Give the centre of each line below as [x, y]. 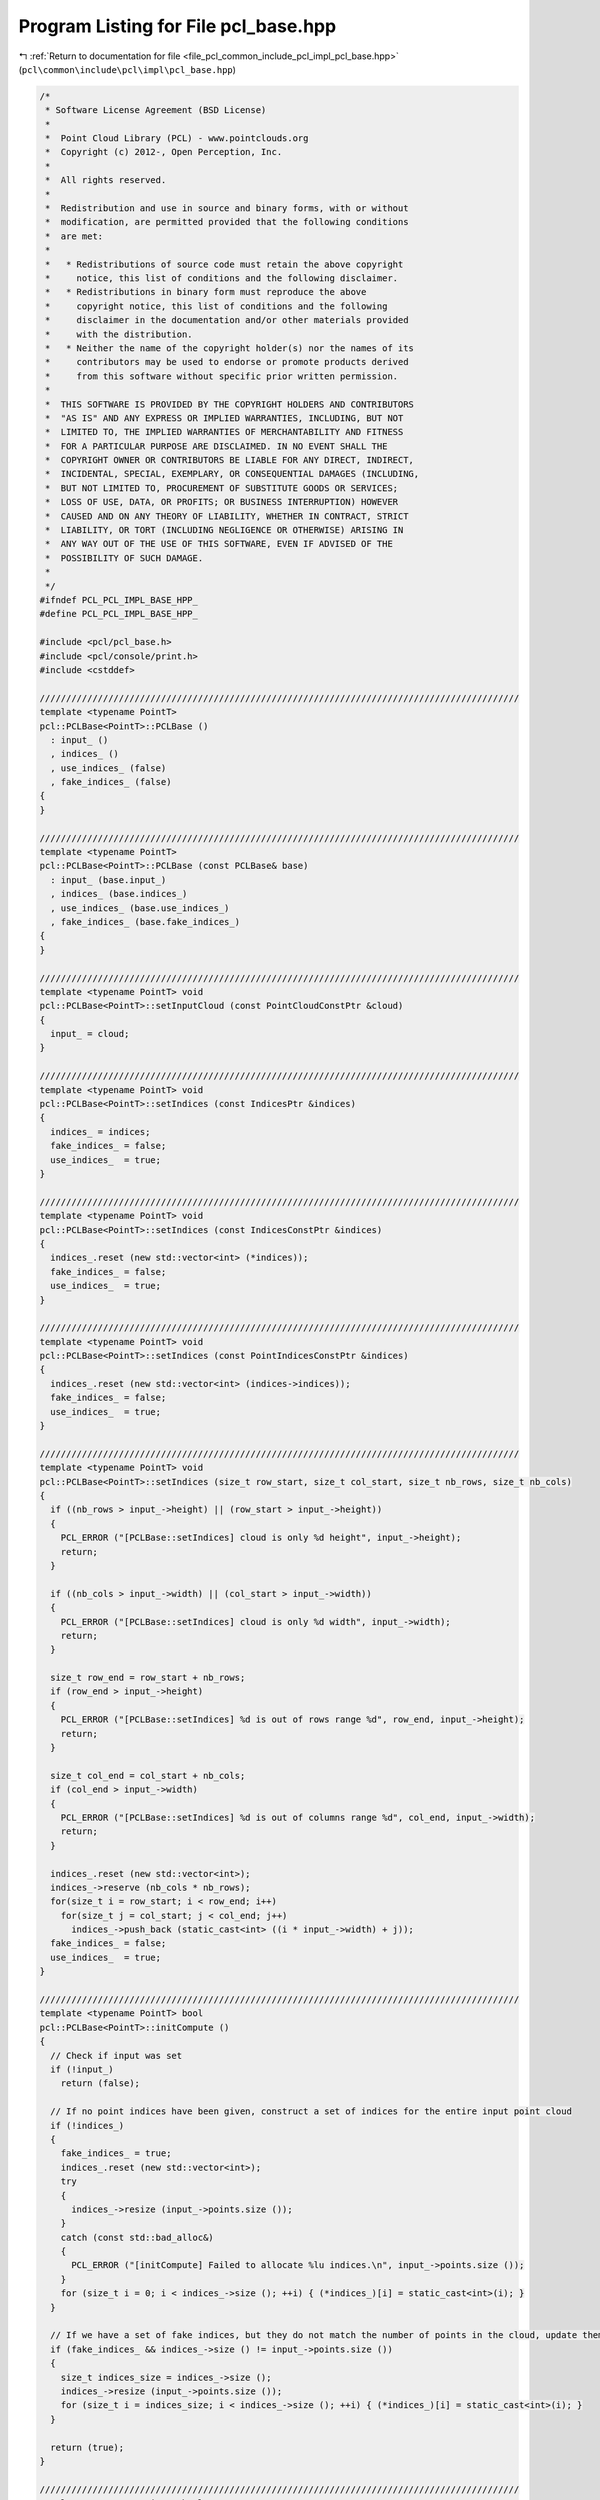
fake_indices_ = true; [116, 2153]
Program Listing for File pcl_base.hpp [177, 26]
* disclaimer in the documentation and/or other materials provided [227, 320]
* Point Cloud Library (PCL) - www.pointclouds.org [177, 138]
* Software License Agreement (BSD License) [156, 110]
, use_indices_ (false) [108, 768]
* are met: [74, 236]
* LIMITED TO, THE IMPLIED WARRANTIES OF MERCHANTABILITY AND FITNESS [224, 432]
